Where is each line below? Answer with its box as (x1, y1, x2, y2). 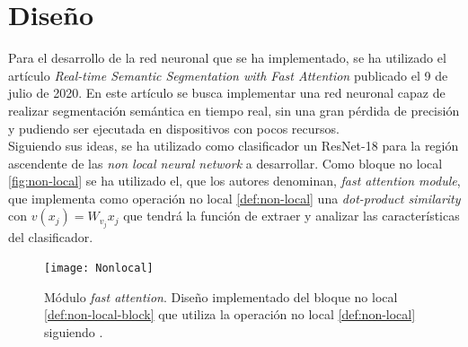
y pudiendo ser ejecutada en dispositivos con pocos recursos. (8, 118, 340, 137)
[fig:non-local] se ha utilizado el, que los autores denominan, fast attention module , (8, 171, 461, 190)
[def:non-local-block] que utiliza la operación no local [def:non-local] (44, 305, 416, 324)
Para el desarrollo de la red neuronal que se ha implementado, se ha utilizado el (8, 48, 446, 67)
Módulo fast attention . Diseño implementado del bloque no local (44, 287, 398, 306)
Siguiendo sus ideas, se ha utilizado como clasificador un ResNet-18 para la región (8, 136, 459, 155)
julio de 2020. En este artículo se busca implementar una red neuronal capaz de (8, 83, 446, 102)
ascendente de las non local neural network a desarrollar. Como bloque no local (8, 153, 443, 172)
